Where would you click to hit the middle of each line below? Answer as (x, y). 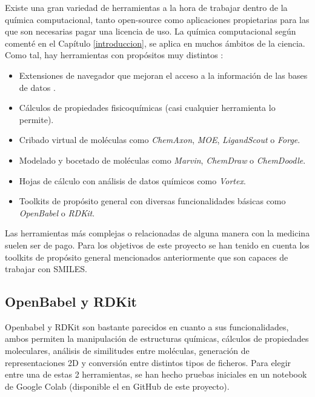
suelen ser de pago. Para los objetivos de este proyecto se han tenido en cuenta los (157, 245)
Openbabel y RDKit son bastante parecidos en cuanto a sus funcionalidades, (147, 326)
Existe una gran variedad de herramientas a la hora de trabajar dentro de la (146, 7)
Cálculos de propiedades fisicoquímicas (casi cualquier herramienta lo (147, 108)
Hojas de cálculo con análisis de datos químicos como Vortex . (132, 180)
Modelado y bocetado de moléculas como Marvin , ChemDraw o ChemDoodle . (162, 160)
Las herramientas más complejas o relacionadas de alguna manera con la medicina (157, 233)
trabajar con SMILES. (46, 269)
